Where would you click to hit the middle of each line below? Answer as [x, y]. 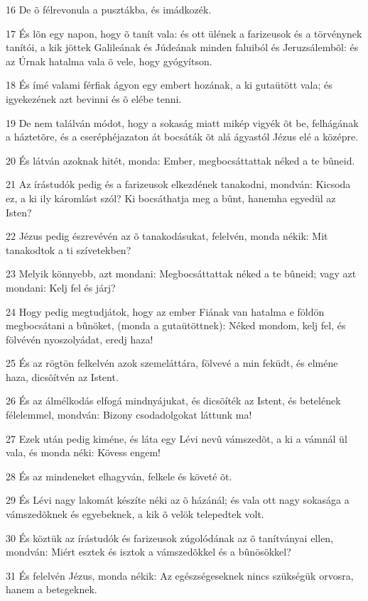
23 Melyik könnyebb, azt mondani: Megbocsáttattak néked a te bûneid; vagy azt [181, 274]
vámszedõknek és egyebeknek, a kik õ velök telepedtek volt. [135, 514]
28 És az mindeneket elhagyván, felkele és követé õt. [119, 476]
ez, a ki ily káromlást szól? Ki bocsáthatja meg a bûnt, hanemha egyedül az [171, 198]
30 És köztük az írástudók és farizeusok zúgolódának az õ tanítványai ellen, [170, 537]
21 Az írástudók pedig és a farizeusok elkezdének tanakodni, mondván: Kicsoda [178, 184]
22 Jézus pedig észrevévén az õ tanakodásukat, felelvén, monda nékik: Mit [167, 236]
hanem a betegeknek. [52, 589]
